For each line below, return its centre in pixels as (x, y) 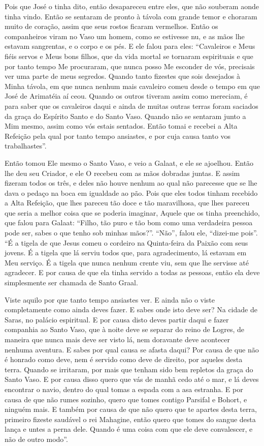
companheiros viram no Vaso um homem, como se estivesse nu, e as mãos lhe (125, 36)
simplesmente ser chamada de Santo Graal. (71, 283)
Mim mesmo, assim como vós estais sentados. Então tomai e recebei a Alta (121, 126)
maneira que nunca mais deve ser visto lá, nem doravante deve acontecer (118, 339)
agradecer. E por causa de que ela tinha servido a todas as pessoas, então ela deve (132, 272)
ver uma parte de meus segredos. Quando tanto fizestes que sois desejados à (122, 76)
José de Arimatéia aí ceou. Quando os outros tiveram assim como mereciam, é (126, 96)
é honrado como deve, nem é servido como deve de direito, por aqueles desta (124, 359)
